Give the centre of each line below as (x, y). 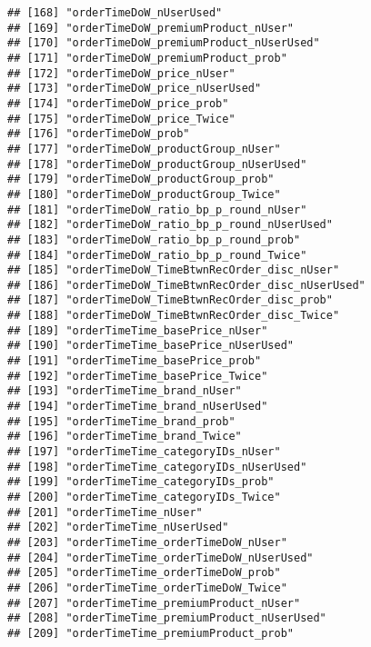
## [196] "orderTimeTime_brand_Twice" (125, 437)
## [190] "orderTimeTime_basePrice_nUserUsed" (150, 346)
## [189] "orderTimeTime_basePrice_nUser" (138, 330)
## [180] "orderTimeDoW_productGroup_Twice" (144, 194)
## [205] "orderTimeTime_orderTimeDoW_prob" (144, 573)
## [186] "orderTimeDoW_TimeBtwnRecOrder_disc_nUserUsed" (186, 285)
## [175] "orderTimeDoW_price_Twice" (121, 119)
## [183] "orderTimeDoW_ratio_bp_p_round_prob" (154, 239)
